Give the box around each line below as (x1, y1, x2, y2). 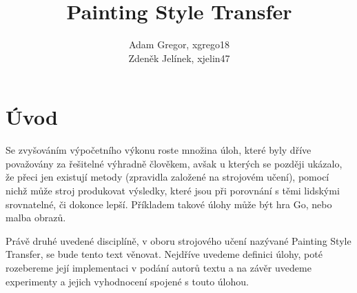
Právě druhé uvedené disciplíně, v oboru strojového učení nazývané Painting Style (6, 233, 351, 247)
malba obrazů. (6, 210, 66, 225)
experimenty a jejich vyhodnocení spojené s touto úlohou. (6, 274, 249, 288)
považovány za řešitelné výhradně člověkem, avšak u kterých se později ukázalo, (6, 156, 343, 170)
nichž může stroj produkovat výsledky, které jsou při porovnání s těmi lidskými (6, 183, 340, 198)
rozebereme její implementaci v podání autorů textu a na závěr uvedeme (6, 261, 312, 274)
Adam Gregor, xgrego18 (128, 37, 230, 52)
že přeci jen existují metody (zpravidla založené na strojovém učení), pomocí (6, 170, 329, 184)
